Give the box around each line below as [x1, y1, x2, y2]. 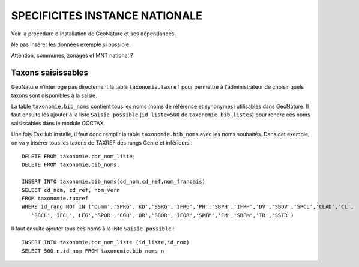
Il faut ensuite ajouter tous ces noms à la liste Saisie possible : [11, 225, 175, 232]
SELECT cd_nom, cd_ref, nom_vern [22, 187, 120, 193]
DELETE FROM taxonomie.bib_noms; [22, 161, 120, 168]
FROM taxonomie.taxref [22, 195, 89, 202]
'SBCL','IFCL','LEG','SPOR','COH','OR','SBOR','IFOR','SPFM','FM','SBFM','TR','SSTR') [31, 212, 294, 218]
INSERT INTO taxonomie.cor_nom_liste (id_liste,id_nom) [22, 239, 190, 246]
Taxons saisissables [11, 68, 89, 78]
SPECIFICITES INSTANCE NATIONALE [11, 9, 202, 22]
